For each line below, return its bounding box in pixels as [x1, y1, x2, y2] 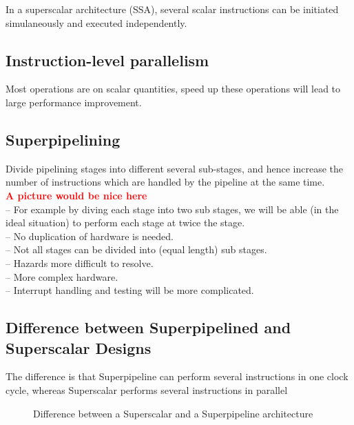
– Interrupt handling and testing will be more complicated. [6, 283, 254, 297]
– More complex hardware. [6, 269, 118, 284]
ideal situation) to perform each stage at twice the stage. [6, 215, 245, 230]
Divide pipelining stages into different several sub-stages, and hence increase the [6, 161, 344, 175]
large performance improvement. [6, 95, 142, 109]
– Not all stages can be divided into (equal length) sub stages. [6, 242, 267, 257]
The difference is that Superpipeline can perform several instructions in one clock [6, 369, 348, 384]
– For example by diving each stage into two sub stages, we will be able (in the [6, 201, 339, 216]
